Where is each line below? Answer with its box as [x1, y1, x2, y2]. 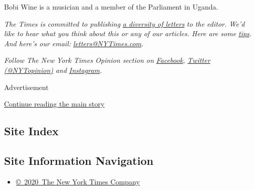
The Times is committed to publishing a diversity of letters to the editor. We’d [4, 18, 245, 29]
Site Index [4, 123, 59, 139]
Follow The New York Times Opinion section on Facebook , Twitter [4, 55, 210, 65]
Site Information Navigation [4, 152, 153, 168]
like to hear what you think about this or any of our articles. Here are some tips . [4, 28, 252, 39]
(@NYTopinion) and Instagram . [4, 64, 102, 75]
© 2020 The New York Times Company [16, 176, 140, 186]
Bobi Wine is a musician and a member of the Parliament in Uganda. [4, 2, 218, 12]
